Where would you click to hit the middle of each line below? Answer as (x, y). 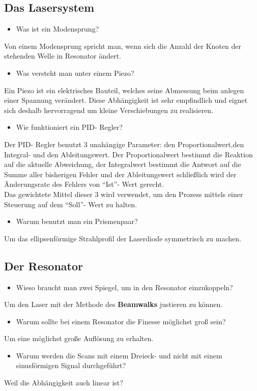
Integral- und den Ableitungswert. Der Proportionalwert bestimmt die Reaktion (128, 154)
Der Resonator (44, 266)
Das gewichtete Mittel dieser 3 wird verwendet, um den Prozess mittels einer (124, 194)
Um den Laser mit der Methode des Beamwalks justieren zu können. (113, 304)
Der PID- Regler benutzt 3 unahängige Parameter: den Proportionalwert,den (124, 144)
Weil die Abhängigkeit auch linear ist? (64, 383)
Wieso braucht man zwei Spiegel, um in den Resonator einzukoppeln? (124, 287)
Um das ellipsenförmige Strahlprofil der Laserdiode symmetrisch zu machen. (123, 238)
